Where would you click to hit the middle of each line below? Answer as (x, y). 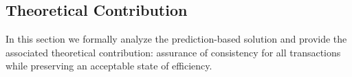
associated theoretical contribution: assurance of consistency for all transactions (173, 52)
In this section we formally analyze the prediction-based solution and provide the (176, 39)
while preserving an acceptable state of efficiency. (109, 66)
